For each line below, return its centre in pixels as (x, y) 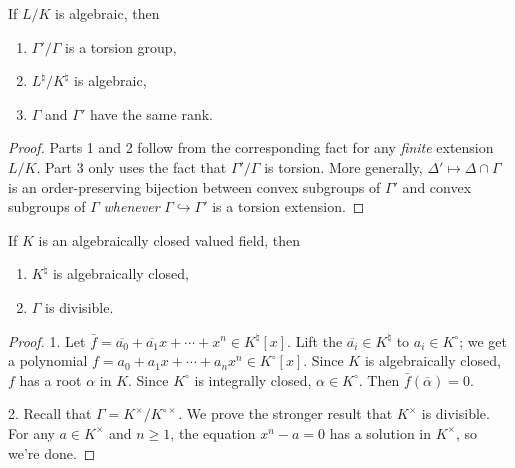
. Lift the (315, 340)
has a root (50, 379)
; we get (483, 340)
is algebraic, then (107, 13)
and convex (437, 186)
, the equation (213, 432)
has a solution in (380, 432)
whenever (131, 206)
